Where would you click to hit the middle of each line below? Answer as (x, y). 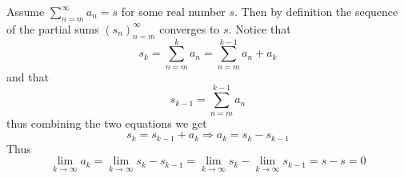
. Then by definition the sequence (316, 11)
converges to (190, 28)
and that (28, 76)
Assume (26, 11)
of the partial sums (53, 28)
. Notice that (260, 28)
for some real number (173, 11)
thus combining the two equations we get (107, 123)
